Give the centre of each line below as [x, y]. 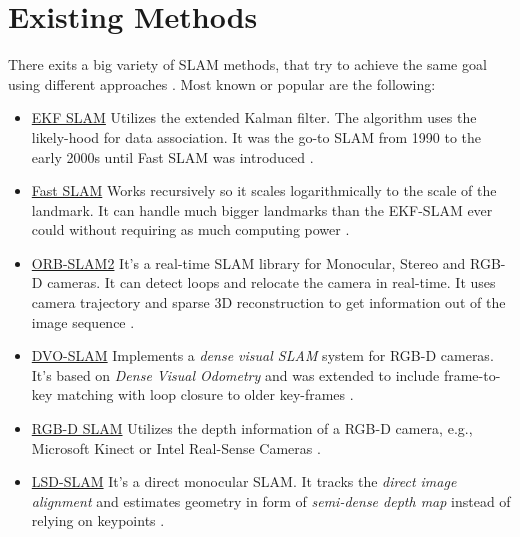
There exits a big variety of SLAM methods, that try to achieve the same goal [247, 64]
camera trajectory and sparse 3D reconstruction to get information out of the [268, 302]
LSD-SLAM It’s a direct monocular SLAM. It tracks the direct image [244, 481]
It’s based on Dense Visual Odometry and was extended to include [235, 374]
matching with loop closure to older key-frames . [205, 394]
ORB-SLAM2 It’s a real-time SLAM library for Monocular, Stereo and [248, 262]
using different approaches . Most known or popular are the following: [222, 83]
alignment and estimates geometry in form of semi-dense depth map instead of [271, 500]
